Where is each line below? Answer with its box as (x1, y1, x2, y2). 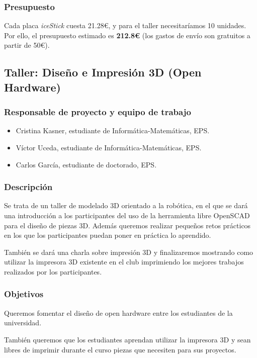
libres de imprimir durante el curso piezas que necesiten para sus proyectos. (4, 344, 236, 354)
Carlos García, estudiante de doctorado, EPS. (16, 159, 157, 169)
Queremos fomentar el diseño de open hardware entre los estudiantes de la (4, 307, 233, 318)
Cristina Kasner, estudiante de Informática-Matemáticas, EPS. (16, 125, 210, 136)
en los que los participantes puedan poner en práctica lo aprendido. (4, 230, 211, 240)
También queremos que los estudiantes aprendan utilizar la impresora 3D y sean (4, 334, 251, 344)
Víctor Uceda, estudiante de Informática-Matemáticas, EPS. (16, 142, 202, 152)
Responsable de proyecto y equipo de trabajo (4, 106, 191, 118)
